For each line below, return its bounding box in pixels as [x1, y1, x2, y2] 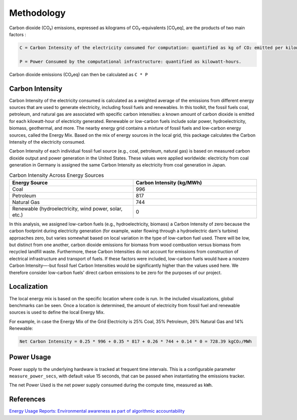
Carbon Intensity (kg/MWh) [136, 179, 202, 186]
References [9, 395, 46, 404]
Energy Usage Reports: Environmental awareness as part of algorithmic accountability [9, 408, 185, 414]
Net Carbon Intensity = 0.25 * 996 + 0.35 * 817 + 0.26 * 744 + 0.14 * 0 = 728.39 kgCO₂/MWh [19, 339, 252, 344]
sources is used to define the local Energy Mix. [9, 310, 105, 315]
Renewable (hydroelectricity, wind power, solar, [12, 205, 123, 212]
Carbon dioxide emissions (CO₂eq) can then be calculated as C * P [9, 71, 148, 77]
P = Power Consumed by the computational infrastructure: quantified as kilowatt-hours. [19, 58, 242, 64]
